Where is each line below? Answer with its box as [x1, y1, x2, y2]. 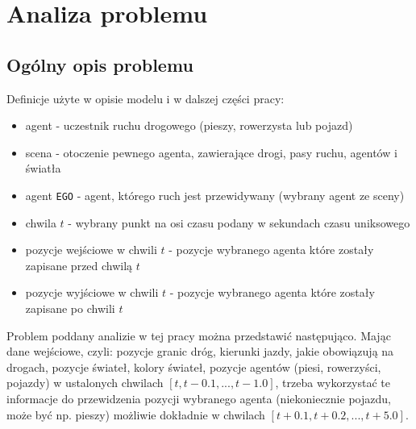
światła [25, 160, 61, 177]
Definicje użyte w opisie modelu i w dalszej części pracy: [6, 90, 285, 106]
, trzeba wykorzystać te [275, 374, 390, 391]
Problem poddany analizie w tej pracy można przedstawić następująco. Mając [6, 327, 391, 344]
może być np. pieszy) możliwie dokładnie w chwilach [6, 406, 265, 423]
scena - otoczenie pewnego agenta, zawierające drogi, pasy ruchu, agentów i [25, 144, 397, 160]
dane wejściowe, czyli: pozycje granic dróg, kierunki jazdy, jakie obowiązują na [6, 343, 394, 360]
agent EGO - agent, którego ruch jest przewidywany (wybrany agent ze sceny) [25, 186, 405, 203]
